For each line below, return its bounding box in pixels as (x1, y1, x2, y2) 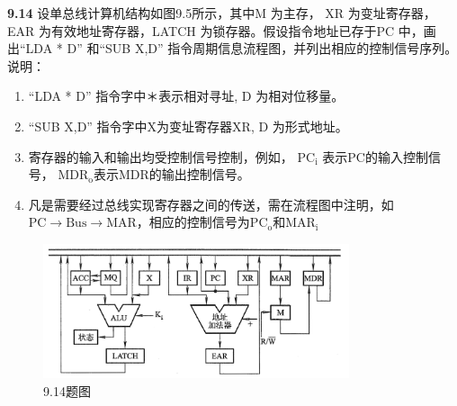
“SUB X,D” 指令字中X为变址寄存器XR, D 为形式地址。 (28, 116, 348, 135)
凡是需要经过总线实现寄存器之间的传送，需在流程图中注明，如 (28, 194, 394, 213)
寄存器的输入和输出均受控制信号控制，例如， (28, 147, 293, 166)
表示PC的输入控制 (322, 147, 428, 166)
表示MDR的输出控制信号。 (94, 165, 250, 184)
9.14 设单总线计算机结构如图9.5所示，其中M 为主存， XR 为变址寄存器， (7, 4, 436, 22)
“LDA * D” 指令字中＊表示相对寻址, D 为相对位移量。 (28, 86, 345, 105)
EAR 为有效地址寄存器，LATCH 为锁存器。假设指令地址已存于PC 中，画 (7, 21, 436, 40)
